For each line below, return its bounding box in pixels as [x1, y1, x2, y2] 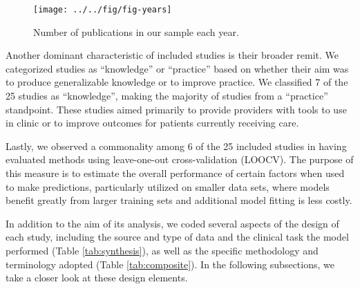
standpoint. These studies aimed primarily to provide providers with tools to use [6, 102, 347, 116]
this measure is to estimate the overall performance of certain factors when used [6, 166, 345, 180]
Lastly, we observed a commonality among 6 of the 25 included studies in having [6, 138, 347, 153]
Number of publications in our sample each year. [33, 24, 239, 39]
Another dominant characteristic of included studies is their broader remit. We [6, 48, 339, 62]
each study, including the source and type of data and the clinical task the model [6, 230, 349, 244]
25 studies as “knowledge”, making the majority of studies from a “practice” [6, 88, 328, 103]
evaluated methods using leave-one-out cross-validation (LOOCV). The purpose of [6, 152, 354, 167]
